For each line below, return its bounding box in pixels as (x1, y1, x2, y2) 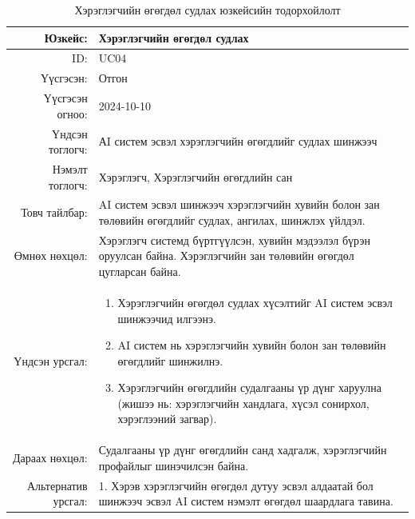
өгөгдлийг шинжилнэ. (117, 352, 223, 369)
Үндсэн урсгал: (14, 352, 88, 369)
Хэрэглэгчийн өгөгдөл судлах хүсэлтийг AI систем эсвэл (117, 293, 393, 310)
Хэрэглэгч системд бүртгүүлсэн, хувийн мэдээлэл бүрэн (98, 231, 370, 248)
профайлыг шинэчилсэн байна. (98, 457, 249, 473)
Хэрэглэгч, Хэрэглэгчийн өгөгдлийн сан (98, 168, 293, 185)
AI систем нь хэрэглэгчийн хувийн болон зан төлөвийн (117, 337, 386, 353)
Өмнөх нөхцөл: (14, 247, 88, 264)
